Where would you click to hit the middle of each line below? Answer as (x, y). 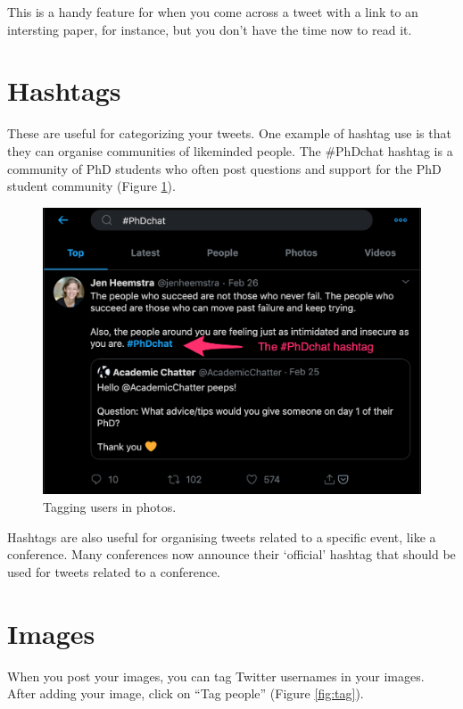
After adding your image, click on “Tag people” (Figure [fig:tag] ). (186, 693)
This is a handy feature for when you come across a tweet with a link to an (213, 12)
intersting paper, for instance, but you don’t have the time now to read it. (210, 29)
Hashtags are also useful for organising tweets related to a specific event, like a (222, 536)
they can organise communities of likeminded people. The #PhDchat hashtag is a (230, 150)
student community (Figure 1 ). (91, 186)
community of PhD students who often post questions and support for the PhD (224, 168)
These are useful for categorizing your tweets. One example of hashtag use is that (229, 133)
